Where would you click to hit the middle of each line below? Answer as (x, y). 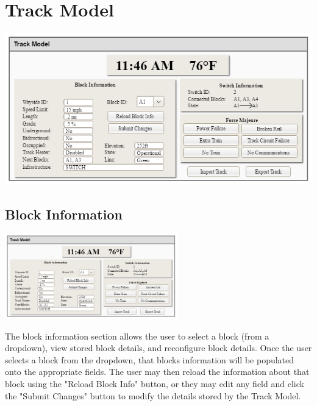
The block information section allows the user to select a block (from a (137, 336)
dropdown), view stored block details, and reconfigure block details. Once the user (158, 348)
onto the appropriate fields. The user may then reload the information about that (157, 372)
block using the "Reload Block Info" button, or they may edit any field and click (155, 384)
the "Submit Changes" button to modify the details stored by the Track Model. (153, 395)
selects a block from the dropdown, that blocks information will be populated (150, 359)
